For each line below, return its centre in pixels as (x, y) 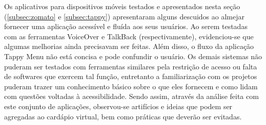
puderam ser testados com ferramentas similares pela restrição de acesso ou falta (131, 66)
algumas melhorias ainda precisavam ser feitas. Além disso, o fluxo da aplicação (129, 46)
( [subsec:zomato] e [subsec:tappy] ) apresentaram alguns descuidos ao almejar (124, 16)
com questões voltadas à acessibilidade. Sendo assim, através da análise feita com (131, 96)
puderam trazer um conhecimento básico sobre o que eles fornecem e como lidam (131, 86)
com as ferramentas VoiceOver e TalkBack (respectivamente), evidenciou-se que (129, 36)
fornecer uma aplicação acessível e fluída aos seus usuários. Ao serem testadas (126, 26)
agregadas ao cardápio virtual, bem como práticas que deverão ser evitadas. (123, 116)
